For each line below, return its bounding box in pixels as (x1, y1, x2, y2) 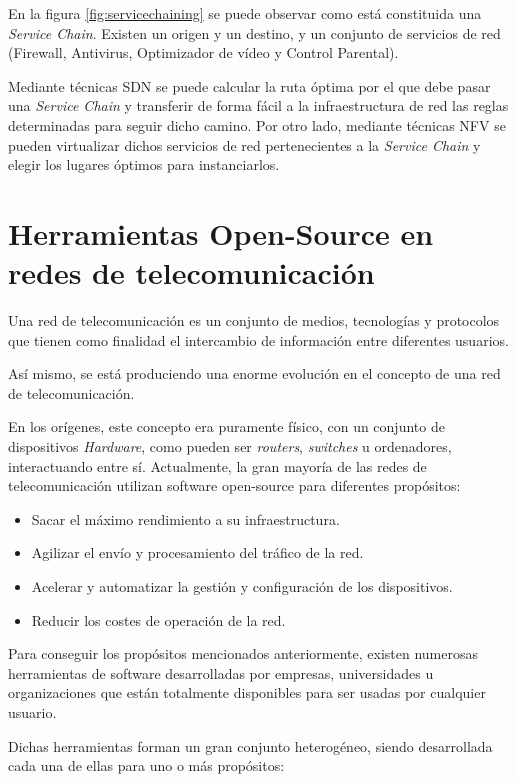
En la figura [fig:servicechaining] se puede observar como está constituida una (8, 3, 482, 23)
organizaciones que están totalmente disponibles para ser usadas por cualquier (8, 682, 486, 703)
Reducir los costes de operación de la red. (31, 609, 286, 630)
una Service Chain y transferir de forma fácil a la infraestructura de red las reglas (8, 95, 509, 116)
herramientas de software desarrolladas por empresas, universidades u (8, 662, 434, 683)
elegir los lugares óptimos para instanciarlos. (8, 154, 280, 175)
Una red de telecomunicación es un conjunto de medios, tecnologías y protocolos (8, 310, 500, 331)
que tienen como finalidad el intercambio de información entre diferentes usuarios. (8, 329, 509, 350)
